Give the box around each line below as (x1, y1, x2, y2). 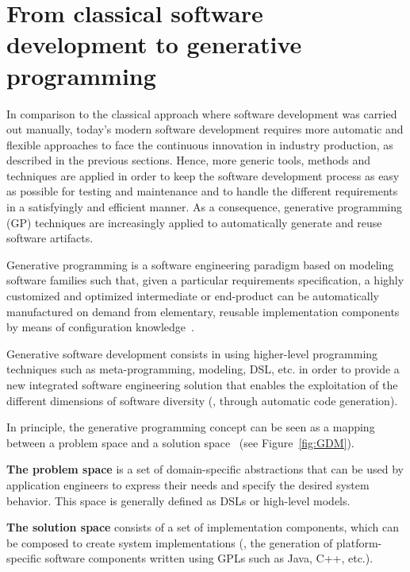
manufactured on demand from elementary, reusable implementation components (6, 303, 400, 319)
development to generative (6, 28, 302, 60)
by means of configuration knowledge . (6, 319, 194, 335)
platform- (336, 534, 382, 551)
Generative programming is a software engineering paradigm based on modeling (6, 256, 394, 272)
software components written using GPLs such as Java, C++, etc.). (44, 550, 374, 566)
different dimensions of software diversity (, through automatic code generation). (6, 392, 398, 408)
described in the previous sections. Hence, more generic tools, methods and (6, 152, 371, 168)
